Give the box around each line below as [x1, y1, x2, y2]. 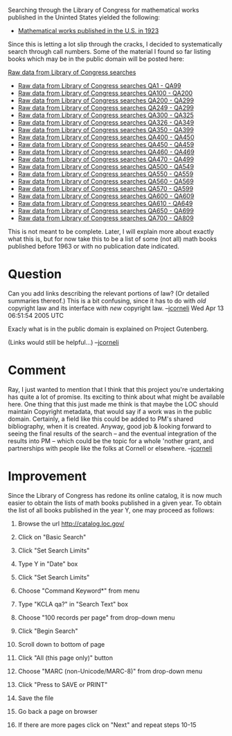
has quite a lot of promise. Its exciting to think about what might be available [8, 393, 225, 401]
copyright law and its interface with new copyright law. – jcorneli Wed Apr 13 [8, 304, 224, 312]
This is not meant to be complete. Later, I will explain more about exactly [8, 228, 214, 235]
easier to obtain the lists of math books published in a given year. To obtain [8, 499, 222, 507]
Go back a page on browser [17, 707, 98, 715]
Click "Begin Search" [17, 627, 78, 635]
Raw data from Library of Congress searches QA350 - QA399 [17, 126, 195, 134]
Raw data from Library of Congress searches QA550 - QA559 [17, 170, 194, 178]
